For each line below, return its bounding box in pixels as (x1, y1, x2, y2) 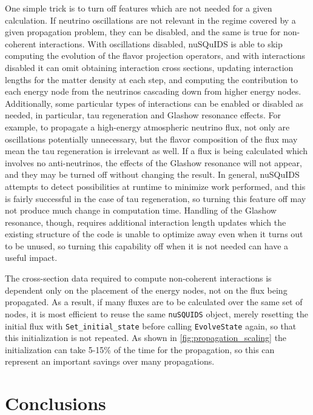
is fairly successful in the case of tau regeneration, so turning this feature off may (5, 192, 306, 204)
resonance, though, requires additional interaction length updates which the (5, 215, 286, 228)
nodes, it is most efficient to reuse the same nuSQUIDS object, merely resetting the (5, 307, 308, 320)
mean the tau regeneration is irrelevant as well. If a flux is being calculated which (5, 144, 308, 157)
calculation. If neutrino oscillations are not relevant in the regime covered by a (5, 13, 296, 26)
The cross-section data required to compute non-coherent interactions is (5, 272, 272, 285)
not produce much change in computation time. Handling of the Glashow (5, 204, 277, 217)
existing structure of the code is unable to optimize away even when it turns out (5, 228, 303, 240)
